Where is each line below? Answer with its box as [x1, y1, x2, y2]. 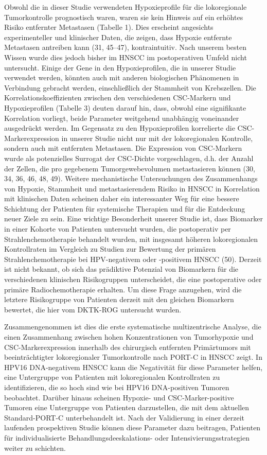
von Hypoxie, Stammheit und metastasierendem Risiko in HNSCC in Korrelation [4, 183, 260, 194]
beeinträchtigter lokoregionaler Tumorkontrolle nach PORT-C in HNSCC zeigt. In [4, 352, 262, 362]
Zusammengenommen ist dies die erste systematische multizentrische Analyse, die [4, 321, 261, 332]
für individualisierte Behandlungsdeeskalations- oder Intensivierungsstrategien [4, 432, 250, 443]
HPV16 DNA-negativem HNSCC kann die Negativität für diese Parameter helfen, [4, 361, 263, 372]
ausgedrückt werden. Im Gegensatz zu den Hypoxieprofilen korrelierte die [4, 122, 235, 133]
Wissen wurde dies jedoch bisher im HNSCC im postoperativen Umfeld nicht [4, 51, 247, 62]
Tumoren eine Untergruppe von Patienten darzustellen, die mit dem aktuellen [4, 402, 250, 413]
